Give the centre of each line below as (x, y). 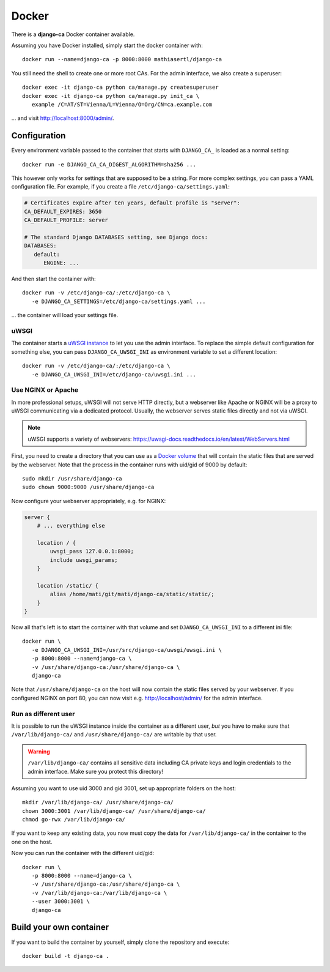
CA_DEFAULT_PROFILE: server (66, 220)
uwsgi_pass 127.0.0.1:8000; (92, 551)
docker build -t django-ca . (66, 956)
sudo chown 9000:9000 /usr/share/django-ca (88, 487)
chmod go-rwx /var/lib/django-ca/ (74, 820)
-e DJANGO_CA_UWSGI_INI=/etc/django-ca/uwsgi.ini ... (114, 374)
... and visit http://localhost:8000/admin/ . (63, 118)
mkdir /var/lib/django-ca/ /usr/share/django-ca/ (98, 802)
